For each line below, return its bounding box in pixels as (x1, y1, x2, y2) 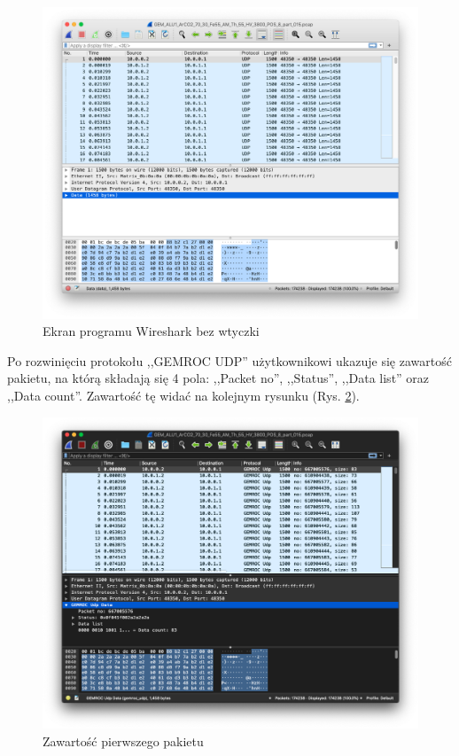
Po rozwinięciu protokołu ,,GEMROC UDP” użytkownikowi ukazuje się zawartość (7, 351, 452, 370)
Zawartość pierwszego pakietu (43, 731, 204, 750)
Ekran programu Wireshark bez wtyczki (43, 322, 260, 340)
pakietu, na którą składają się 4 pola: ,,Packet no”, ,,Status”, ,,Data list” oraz (7, 369, 430, 387)
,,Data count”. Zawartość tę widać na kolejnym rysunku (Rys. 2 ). (7, 386, 360, 404)
